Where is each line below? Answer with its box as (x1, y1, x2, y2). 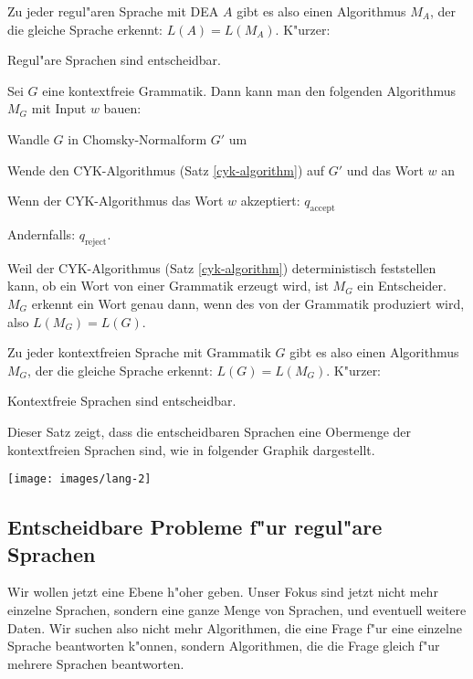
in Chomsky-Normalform (68, 129, 207, 148)
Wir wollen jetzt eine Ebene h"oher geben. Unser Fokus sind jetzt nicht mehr (7, 582, 438, 601)
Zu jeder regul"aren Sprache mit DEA (7, 2, 219, 20)
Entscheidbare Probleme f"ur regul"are (7, 513, 383, 541)
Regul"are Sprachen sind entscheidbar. (7, 50, 221, 69)
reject (84, 237, 107, 247)
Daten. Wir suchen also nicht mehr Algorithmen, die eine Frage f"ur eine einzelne (7, 618, 462, 637)
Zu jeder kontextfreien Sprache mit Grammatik (7, 343, 271, 362)
